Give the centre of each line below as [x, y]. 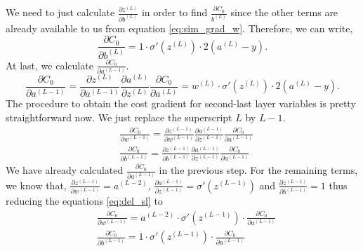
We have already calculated [65, 170]
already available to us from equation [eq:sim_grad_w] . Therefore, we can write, [179, 28]
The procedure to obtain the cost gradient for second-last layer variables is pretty [181, 103]
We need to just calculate [60, 12]
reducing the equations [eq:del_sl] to [84, 201]
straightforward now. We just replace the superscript [119, 117]
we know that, [36, 185]
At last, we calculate [49, 65]
